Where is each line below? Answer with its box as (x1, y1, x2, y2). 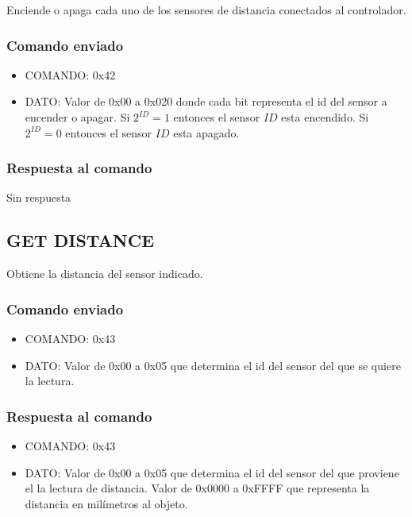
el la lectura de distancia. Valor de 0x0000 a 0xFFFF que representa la (25, 480, 370, 496)
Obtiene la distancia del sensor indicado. (6, 265, 203, 282)
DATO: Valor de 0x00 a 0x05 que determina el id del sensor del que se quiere (25, 357, 401, 373)
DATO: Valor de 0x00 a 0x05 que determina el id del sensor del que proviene (25, 464, 399, 480)
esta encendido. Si (281, 109, 369, 125)
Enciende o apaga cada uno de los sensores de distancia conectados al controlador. (6, 2, 406, 17)
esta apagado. (173, 124, 240, 141)
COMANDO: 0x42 (25, 66, 116, 83)
